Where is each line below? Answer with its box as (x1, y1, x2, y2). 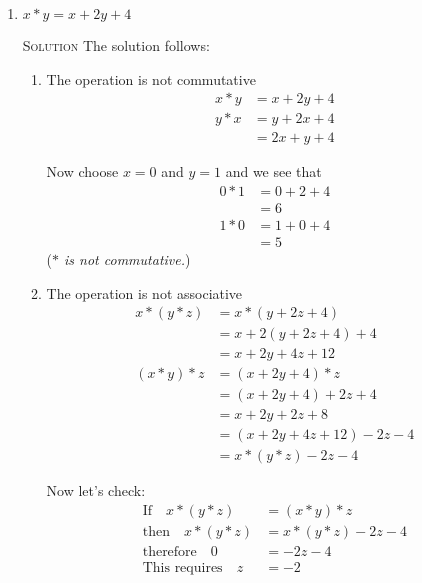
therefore (142, 545, 197, 560)
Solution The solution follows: (22, 35, 210, 55)
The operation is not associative (46, 282, 243, 303)
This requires (142, 561, 223, 576)
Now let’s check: (46, 480, 146, 501)
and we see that (225, 161, 322, 182)
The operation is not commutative (46, 68, 256, 89)
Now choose (46, 161, 119, 182)
